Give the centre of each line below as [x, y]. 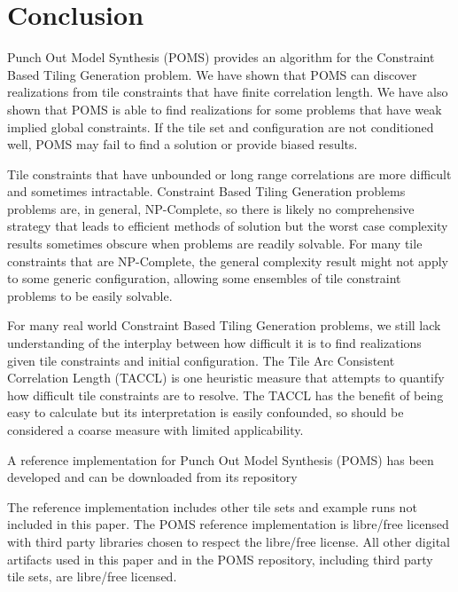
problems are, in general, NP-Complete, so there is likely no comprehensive [211, 208]
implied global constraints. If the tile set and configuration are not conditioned [221, 126]
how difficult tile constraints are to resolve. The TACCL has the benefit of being [225, 395]
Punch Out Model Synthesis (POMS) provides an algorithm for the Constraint [221, 57]
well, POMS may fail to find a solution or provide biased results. [182, 144]
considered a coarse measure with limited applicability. [155, 430]
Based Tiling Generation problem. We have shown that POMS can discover [212, 74]
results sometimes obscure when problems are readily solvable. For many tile [215, 244]
